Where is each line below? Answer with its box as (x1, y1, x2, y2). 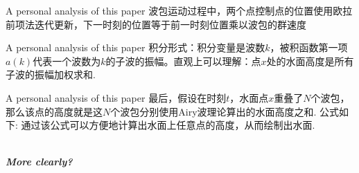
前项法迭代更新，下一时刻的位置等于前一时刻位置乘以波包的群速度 (6, 17, 306, 31)
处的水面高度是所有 (266, 53, 354, 68)
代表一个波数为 (33, 53, 101, 68)
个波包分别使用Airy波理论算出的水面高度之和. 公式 (110, 104, 340, 118)
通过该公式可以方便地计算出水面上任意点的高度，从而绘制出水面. (21, 118, 315, 132)
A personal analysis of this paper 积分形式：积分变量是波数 (6, 40, 265, 55)
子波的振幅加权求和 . (6, 67, 96, 82)
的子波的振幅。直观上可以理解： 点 (105, 53, 261, 68)
